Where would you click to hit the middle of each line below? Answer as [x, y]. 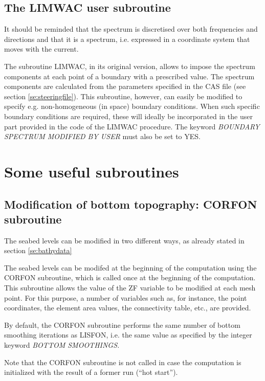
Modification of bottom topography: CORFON [131, 204]
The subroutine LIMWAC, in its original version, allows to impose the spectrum [130, 66]
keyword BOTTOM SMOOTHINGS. [62, 345]
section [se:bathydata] [38, 250]
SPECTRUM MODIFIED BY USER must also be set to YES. [102, 136]
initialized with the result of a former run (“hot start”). [91, 372]
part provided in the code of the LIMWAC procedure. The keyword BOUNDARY [132, 126]
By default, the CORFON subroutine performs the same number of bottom [122, 324]
